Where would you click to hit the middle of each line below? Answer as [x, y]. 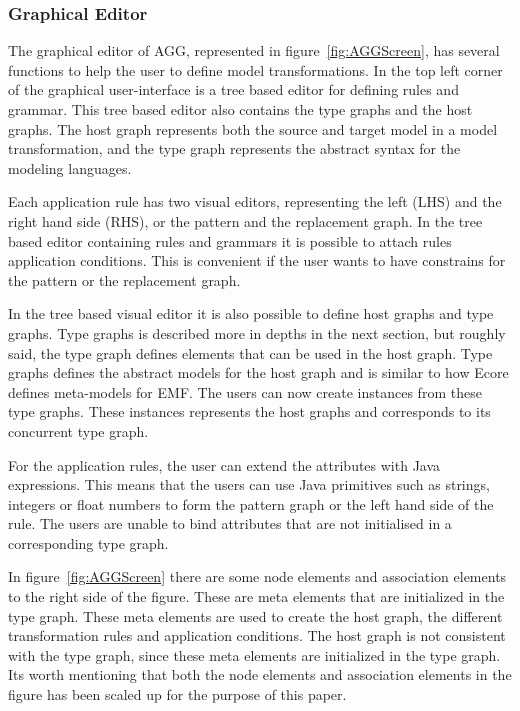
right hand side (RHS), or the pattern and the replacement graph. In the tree [245, 220]
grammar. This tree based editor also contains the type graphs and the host [240, 109]
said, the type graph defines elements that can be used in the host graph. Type [250, 352]
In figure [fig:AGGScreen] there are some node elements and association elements [257, 576]
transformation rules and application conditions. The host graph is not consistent [257, 635]
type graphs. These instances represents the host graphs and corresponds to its [249, 411]
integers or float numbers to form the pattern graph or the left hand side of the [251, 503]
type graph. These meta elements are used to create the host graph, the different [255, 615]
